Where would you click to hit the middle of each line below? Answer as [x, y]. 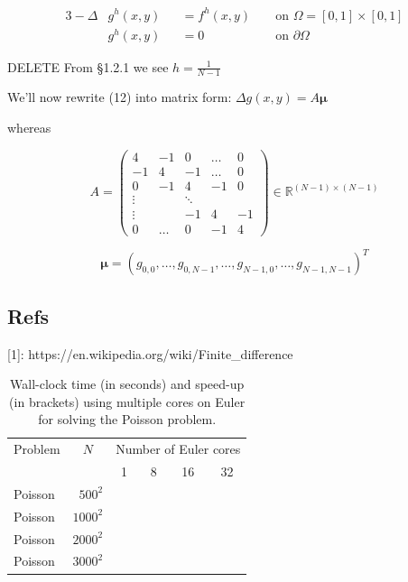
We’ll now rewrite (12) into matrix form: [120, 97]
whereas [29, 128]
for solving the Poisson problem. [127, 419]
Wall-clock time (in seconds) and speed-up [127, 384]
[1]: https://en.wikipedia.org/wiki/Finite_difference [150, 353]
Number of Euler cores [178, 449]
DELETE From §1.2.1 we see [88, 66]
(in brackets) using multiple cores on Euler [127, 401]
